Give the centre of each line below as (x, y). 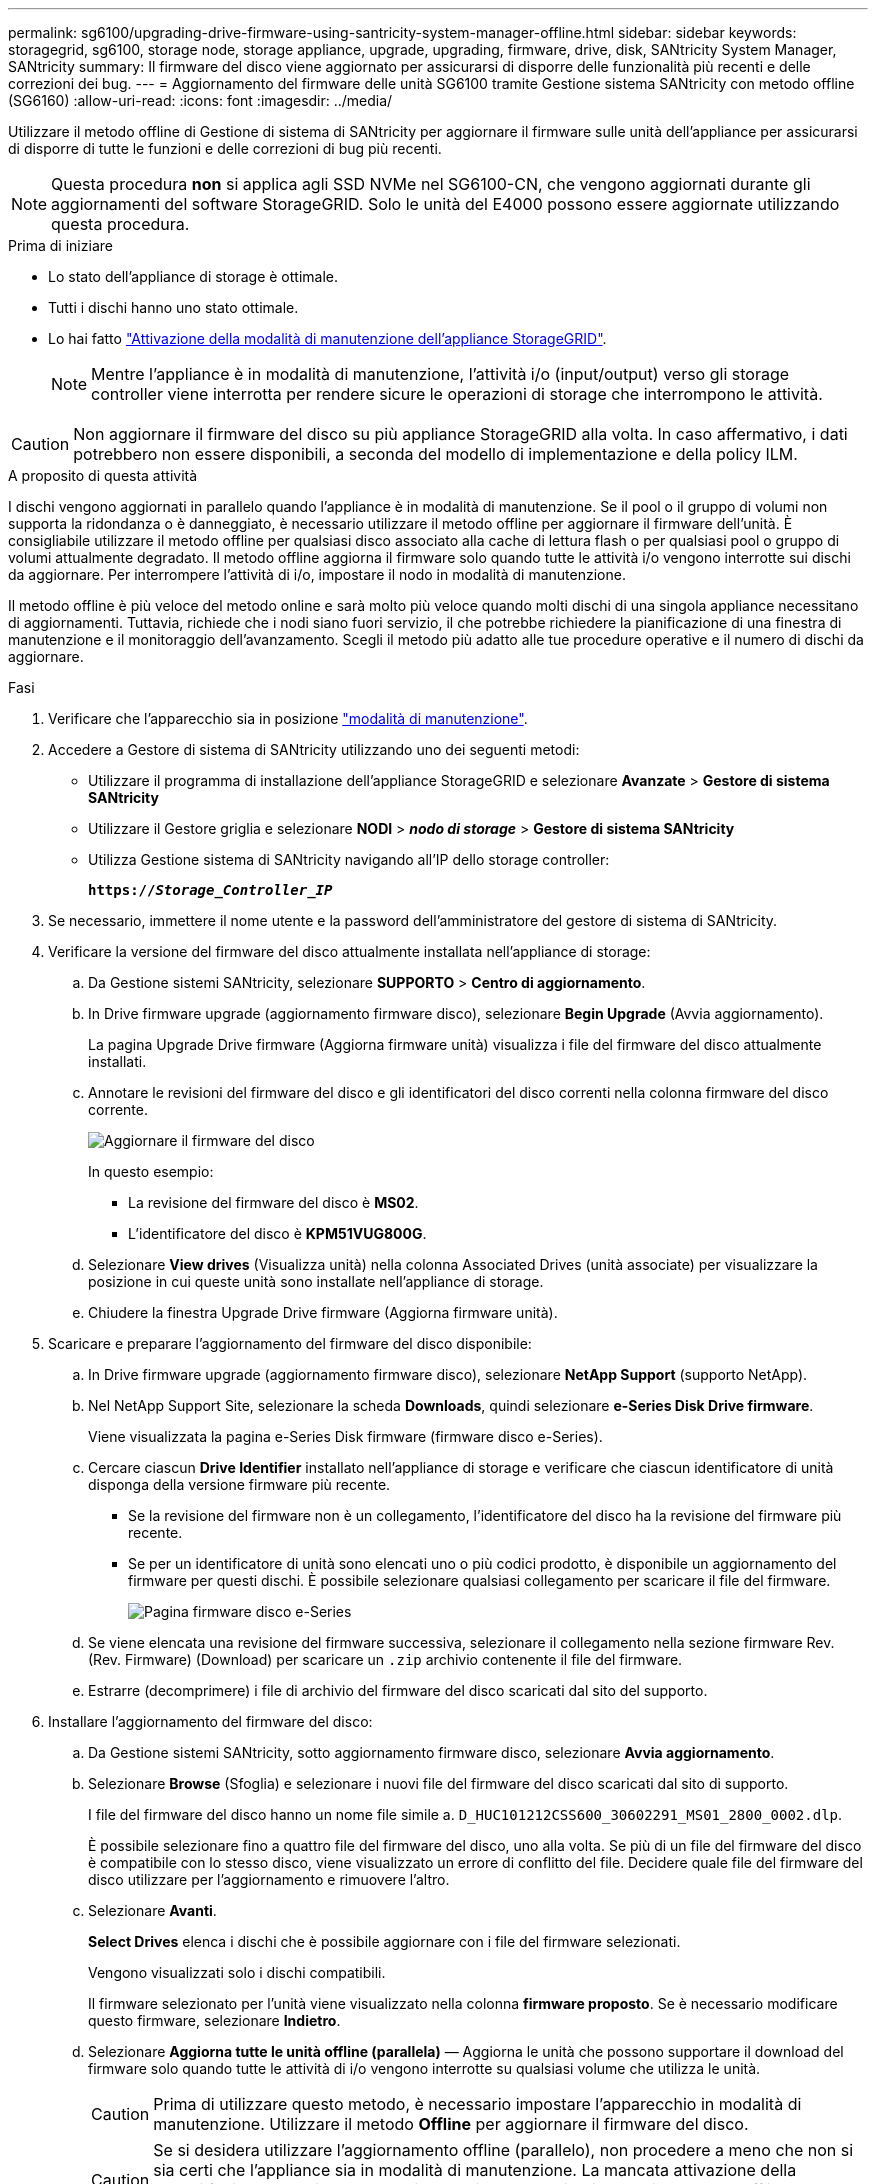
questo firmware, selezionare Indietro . (214, 2020)
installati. (117, 1061)
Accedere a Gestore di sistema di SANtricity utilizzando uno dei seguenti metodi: (314, 749)
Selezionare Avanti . (152, 1910)
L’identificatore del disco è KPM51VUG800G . (277, 1233)
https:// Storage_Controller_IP (210, 890)
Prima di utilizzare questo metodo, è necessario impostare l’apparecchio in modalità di (477, 2104)
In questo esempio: (151, 1171)
